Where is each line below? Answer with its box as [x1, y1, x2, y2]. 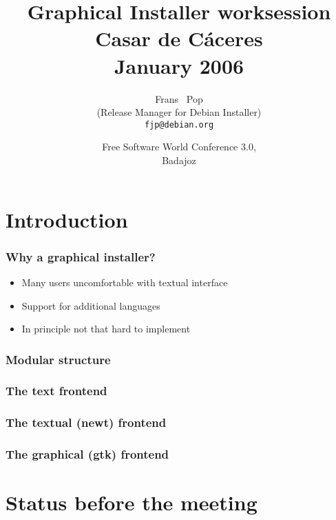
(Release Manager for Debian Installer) [96, 105, 262, 119]
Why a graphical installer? [6, 248, 156, 265]
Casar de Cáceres [95, 24, 263, 52]
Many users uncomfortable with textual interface [21, 274, 228, 289]
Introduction [6, 205, 128, 233]
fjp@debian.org [144, 119, 214, 130]
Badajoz [162, 152, 196, 167]
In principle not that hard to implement [21, 321, 191, 336]
